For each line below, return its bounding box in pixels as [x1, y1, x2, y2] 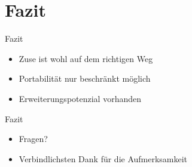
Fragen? [19, 132, 48, 145]
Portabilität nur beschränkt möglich [19, 72, 151, 85]
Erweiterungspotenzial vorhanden [19, 92, 142, 104]
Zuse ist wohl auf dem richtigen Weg [19, 52, 153, 64]
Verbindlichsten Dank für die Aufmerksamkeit [19, 152, 188, 165]
